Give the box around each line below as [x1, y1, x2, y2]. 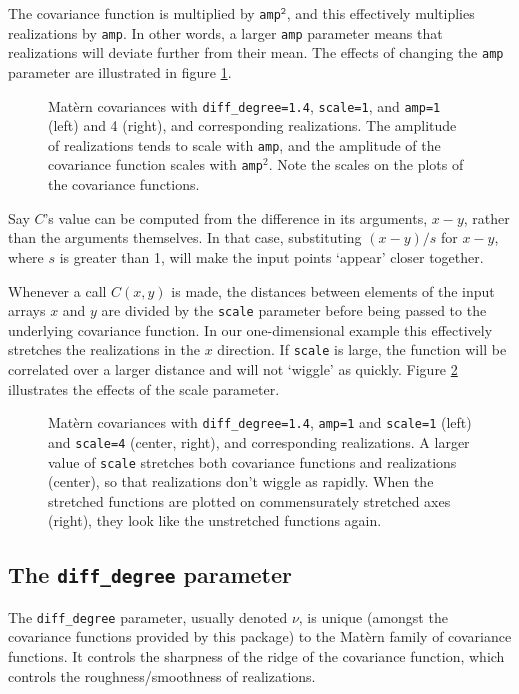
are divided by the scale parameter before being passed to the [101, 300, 487, 321]
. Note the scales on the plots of [268, 154, 464, 175]
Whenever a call [8, 280, 107, 301]
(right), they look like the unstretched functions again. [48, 510, 382, 531]
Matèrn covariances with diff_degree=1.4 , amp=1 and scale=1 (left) [48, 412, 472, 433]
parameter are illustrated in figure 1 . [8, 61, 232, 82]
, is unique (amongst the [298, 606, 448, 627]
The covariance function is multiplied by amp [8, 3, 281, 23]
